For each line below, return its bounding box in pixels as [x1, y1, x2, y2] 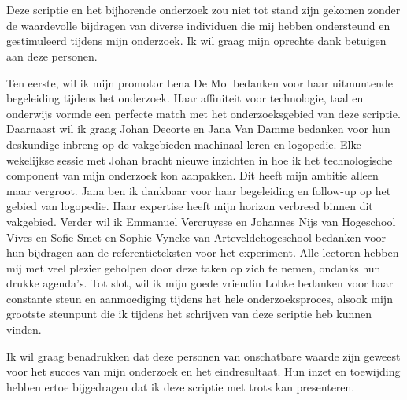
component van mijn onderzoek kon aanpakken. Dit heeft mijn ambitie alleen [6, 167, 379, 183]
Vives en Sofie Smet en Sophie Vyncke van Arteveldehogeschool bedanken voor [6, 228, 387, 245]
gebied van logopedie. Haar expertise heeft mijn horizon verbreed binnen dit [6, 198, 373, 214]
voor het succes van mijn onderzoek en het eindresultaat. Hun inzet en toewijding [6, 363, 401, 380]
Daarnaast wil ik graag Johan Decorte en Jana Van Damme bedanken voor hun [6, 120, 390, 137]
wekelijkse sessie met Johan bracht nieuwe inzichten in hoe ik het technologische [6, 151, 393, 168]
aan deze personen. [6, 47, 98, 64]
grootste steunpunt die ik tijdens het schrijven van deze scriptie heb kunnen [6, 306, 372, 322]
